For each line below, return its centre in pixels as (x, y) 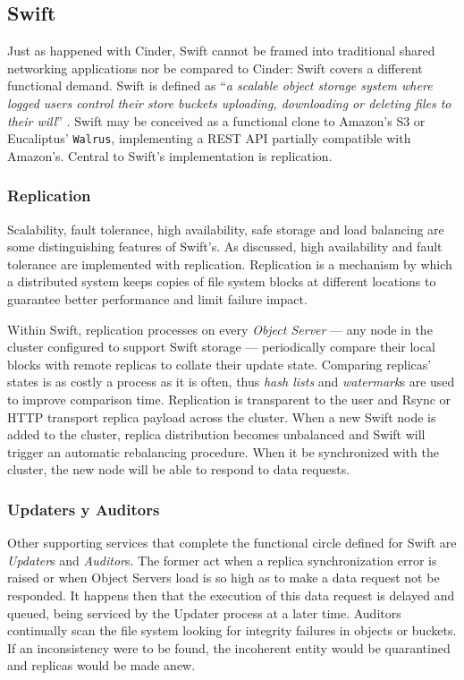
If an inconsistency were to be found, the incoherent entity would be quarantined (229, 647)
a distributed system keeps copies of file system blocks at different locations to (222, 281)
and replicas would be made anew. (101, 665)
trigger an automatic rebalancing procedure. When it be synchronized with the (223, 451)
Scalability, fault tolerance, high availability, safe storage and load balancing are (226, 229)
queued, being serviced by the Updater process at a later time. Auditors (204, 612)
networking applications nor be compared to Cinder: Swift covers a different (215, 68)
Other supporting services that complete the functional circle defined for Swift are (232, 543)
